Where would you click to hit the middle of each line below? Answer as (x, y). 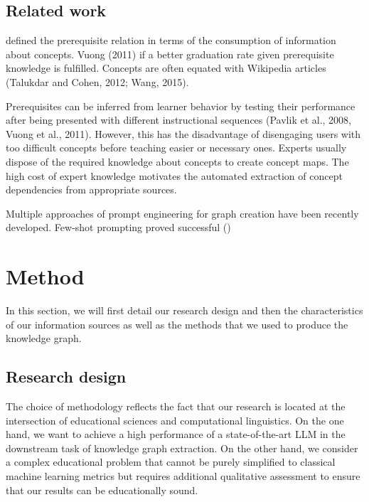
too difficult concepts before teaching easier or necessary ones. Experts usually (176, 148)
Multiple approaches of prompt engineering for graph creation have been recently (182, 213)
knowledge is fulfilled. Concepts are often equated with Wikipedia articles (166, 68)
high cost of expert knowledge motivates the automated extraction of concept (174, 175)
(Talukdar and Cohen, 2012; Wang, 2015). (97, 81)
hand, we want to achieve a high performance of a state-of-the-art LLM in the (176, 434)
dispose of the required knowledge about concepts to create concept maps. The (177, 161)
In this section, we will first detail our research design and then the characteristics (184, 310)
